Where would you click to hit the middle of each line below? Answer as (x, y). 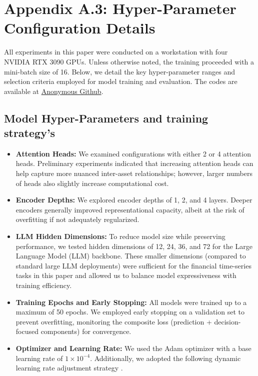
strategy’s (30, 133)
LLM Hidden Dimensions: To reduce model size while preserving (120, 236)
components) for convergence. (86, 331)
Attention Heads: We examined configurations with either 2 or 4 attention (133, 153)
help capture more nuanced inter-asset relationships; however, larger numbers (134, 173)
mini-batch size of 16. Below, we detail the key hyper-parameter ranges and (120, 71)
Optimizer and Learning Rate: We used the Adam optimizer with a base (133, 348)
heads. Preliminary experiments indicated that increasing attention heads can (134, 163)
